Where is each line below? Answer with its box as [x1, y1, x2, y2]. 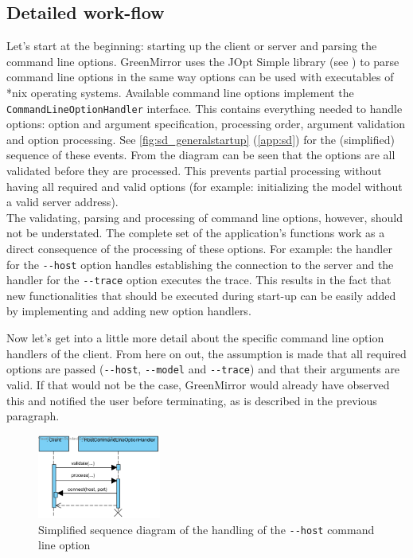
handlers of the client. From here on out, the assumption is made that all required [6, 345, 407, 361]
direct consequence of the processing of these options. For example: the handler [6, 240, 392, 256]
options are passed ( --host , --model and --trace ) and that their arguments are [6, 361, 400, 377]
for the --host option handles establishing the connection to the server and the [6, 256, 394, 272]
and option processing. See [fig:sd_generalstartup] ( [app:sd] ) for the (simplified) [6, 131, 395, 147]
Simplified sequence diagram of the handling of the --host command [38, 521, 375, 537]
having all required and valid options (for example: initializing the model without [6, 178, 403, 194]
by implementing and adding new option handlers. [6, 302, 251, 319]
